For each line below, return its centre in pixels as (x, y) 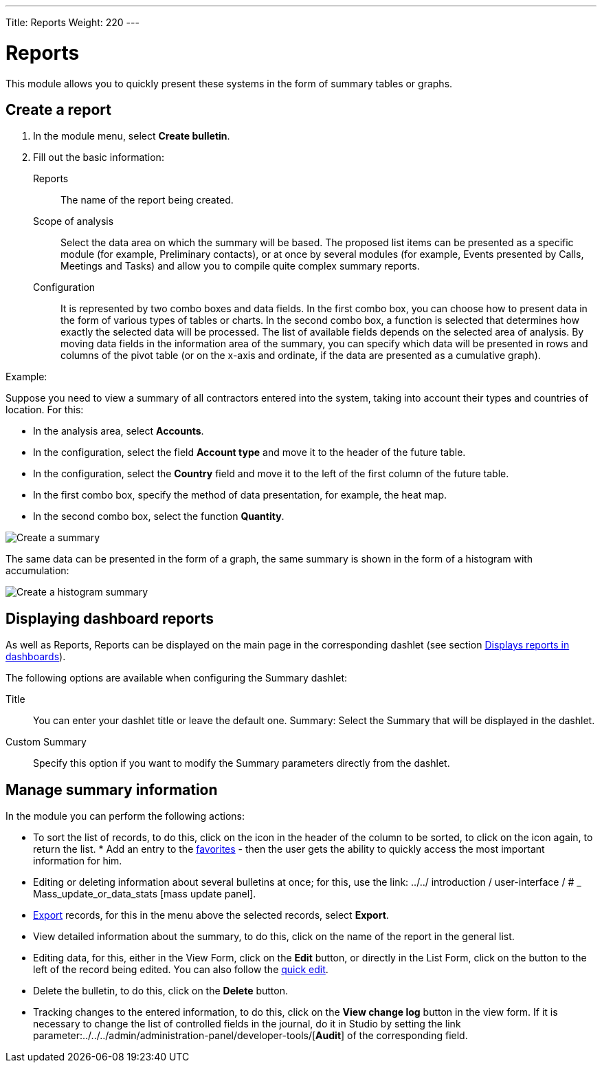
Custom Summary (46, 742)
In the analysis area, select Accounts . (119, 431)
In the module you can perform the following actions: (125, 816)
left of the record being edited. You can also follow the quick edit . (181, 970)
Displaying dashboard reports (110, 618)
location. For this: (45, 410)
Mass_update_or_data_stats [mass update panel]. (145, 894)
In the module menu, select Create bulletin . (132, 136)
